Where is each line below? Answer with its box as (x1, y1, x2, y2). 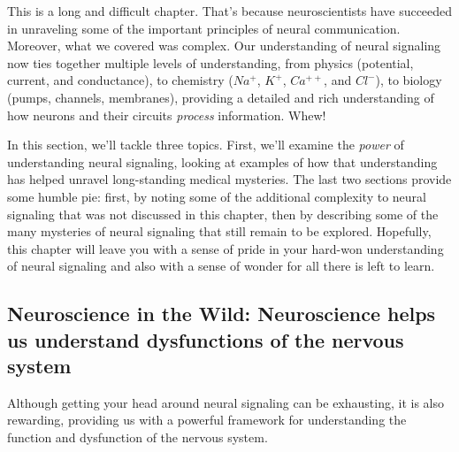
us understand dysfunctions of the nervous (7, 326, 404, 353)
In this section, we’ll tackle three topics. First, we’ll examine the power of (7, 135, 404, 154)
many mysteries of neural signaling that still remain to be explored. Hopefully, (7, 222, 432, 241)
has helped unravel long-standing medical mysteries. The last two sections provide (7, 170, 452, 188)
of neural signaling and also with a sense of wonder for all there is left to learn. (7, 257, 435, 275)
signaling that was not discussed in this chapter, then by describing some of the (7, 204, 439, 223)
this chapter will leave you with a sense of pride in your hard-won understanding (7, 239, 444, 257)
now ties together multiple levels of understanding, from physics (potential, (7, 53, 414, 72)
